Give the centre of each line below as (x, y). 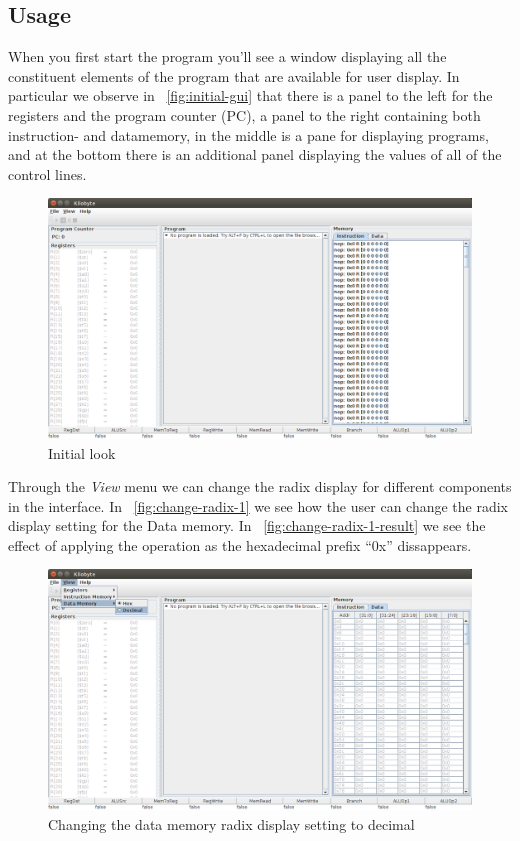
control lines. (47, 173)
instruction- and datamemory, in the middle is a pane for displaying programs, (248, 134)
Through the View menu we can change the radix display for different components (260, 486)
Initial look (82, 452)
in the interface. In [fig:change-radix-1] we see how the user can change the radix (258, 505)
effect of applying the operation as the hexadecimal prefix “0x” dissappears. (240, 544)
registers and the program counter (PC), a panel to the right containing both (244, 114)
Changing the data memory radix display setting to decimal (231, 823)
